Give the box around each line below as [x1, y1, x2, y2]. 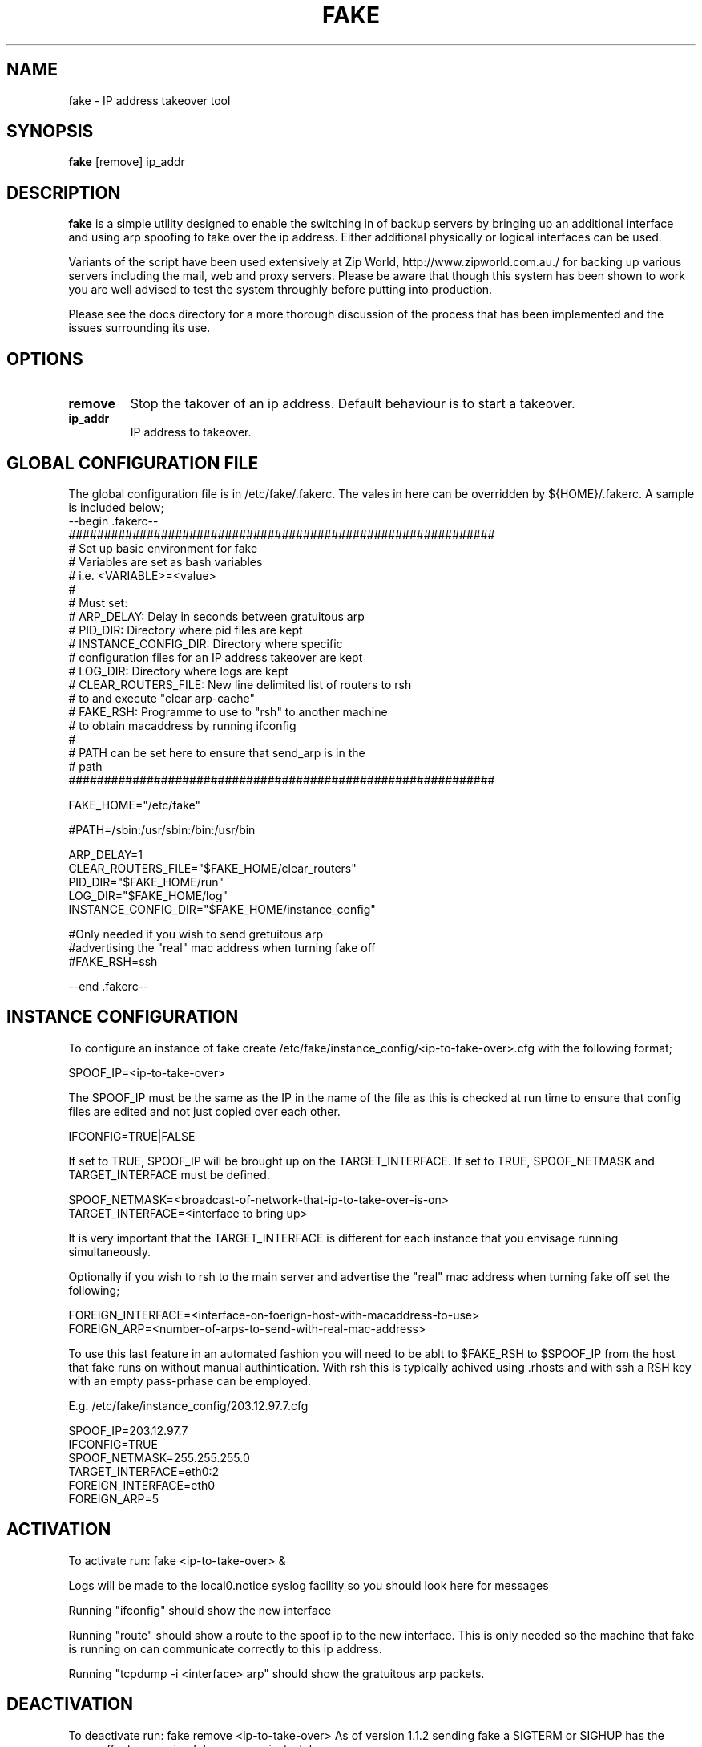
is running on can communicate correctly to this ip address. [68, 1641, 382, 1656]
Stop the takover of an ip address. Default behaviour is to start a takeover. [130, 395, 575, 412]
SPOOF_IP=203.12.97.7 [68, 1423, 188, 1437]
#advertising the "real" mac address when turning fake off [68, 940, 376, 955]
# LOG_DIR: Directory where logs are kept [68, 663, 288, 678]
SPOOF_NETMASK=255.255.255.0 [68, 1450, 250, 1465]
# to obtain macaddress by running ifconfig [68, 718, 297, 732]
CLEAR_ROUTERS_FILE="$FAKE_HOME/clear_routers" [68, 861, 357, 875]
